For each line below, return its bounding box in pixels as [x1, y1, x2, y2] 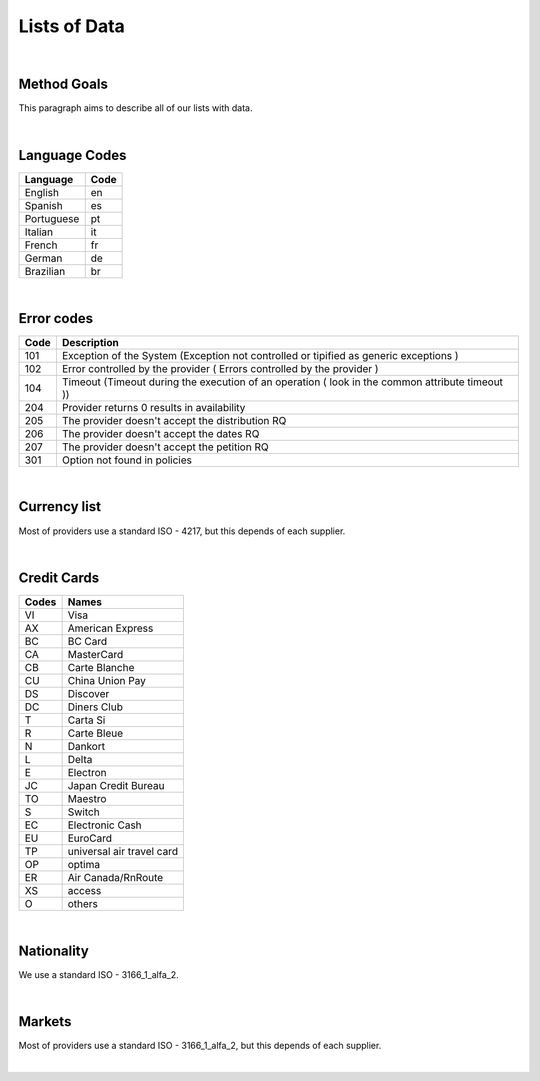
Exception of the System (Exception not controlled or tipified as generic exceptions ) [61, 348, 459, 362]
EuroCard [67, 831, 113, 845]
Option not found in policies [61, 453, 192, 467]
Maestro [67, 791, 107, 805]
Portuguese [24, 211, 80, 225]
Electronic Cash [67, 818, 142, 832]
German [24, 251, 63, 265]
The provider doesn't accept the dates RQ [61, 426, 260, 440]
